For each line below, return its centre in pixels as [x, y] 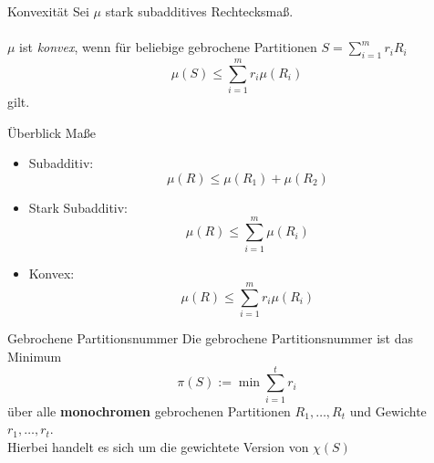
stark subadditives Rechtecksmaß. [199, 11]
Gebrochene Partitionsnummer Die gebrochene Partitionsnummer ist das [210, 338]
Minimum [35, 356]
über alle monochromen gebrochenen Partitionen [149, 410]
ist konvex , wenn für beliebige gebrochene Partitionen [168, 47]
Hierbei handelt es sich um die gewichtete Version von [158, 446]
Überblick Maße [52, 132]
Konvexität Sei [48, 11]
